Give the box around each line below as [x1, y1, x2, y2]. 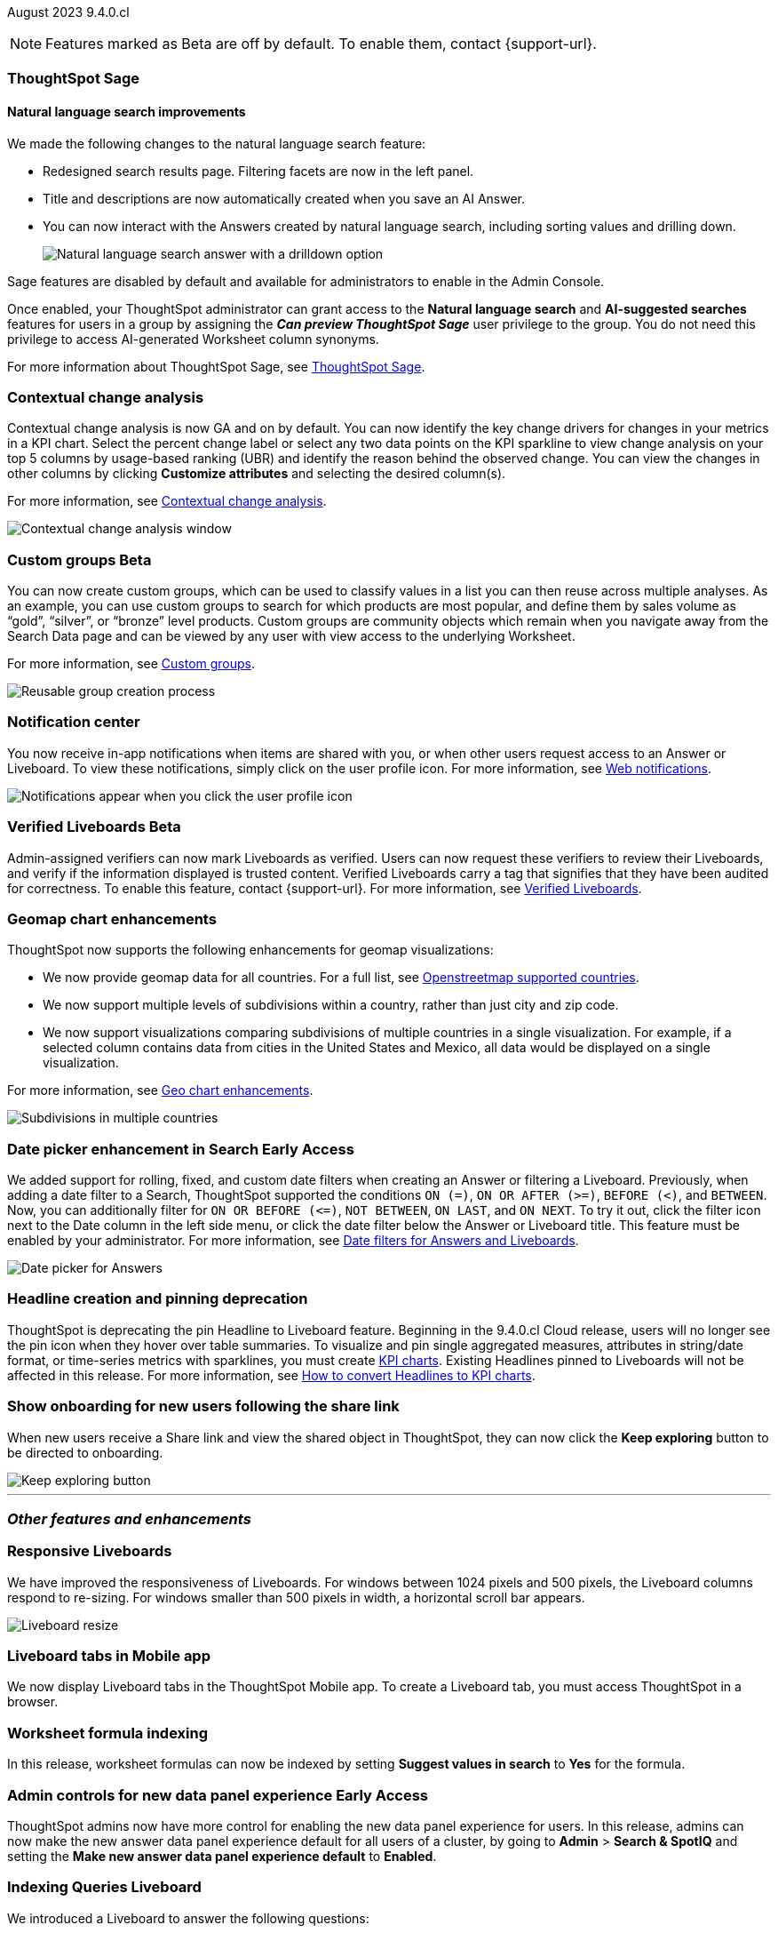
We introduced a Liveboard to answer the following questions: [7, 1910, 369, 1926]
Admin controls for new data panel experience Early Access [7, 1785, 428, 1804]
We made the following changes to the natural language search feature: [7, 135, 426, 151]
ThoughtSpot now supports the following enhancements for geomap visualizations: [7, 942, 494, 958]
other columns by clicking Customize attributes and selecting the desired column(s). [7, 466, 506, 482]
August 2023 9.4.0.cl [7, 4, 130, 20]
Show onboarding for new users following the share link [7, 1397, 400, 1416]
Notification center [7, 713, 140, 731]
